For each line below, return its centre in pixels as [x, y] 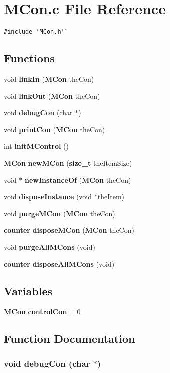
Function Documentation [70, 339]
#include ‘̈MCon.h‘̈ [34, 32]
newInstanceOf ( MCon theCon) [78, 179]
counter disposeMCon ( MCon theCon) [69, 230]
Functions [29, 58]
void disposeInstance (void [48, 197]
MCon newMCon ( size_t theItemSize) [68, 162]
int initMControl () [36, 146]
